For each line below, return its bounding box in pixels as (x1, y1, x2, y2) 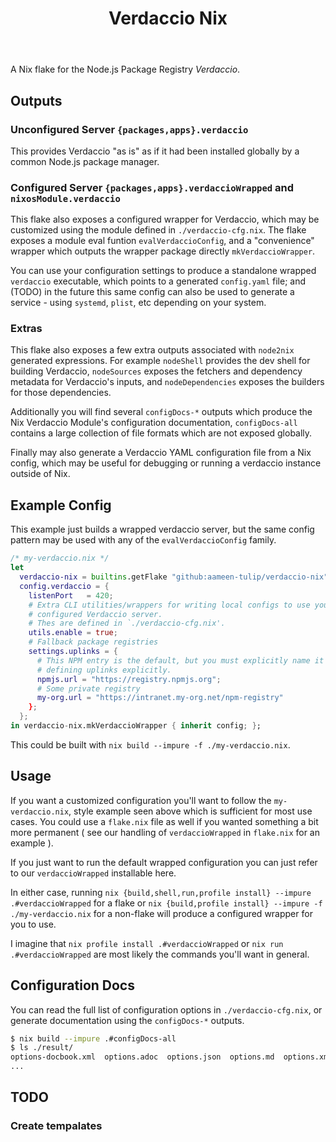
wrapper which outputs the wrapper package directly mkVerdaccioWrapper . (10, 245, 316, 257)
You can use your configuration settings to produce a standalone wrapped (10, 265, 317, 277)
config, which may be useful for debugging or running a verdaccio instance (10, 457, 322, 469)
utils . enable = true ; (28, 628, 118, 638)
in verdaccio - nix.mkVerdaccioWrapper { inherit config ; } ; (10, 721, 262, 731)
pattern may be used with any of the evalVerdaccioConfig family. (10, 534, 277, 546)
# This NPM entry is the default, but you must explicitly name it (36, 655, 325, 666)
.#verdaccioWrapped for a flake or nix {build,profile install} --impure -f (10, 897, 323, 909)
